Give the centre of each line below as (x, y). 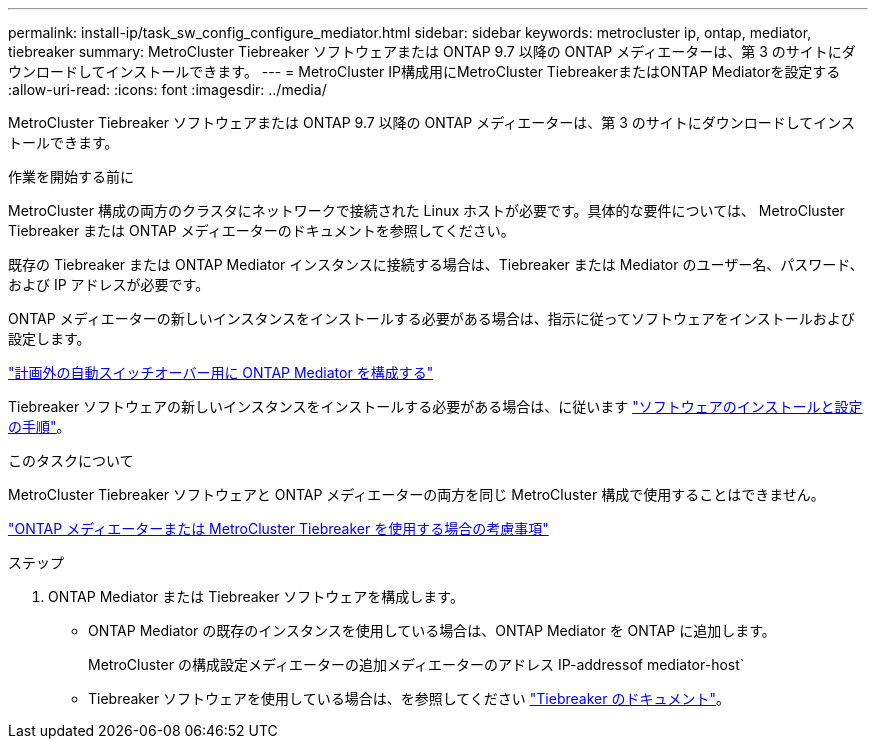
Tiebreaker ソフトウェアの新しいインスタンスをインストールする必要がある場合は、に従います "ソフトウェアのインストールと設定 (435, 406)
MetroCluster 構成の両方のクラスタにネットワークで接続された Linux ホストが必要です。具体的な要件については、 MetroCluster (426, 210)
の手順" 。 (39, 426)
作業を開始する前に (71, 176)
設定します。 (49, 338)
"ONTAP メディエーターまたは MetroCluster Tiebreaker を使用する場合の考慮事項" (278, 528)
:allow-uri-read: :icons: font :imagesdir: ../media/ (167, 89)
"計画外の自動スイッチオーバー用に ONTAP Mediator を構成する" (221, 372)
